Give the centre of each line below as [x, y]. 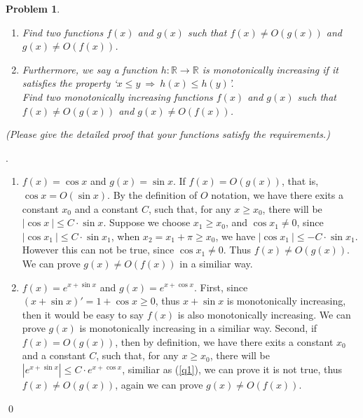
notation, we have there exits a [277, 194]
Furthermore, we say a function [90, 69]
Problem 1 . [33, 8]
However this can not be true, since [98, 250]
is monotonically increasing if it [270, 69]
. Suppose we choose [147, 222]
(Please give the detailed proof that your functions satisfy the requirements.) [168, 134]
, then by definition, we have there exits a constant [224, 341]
